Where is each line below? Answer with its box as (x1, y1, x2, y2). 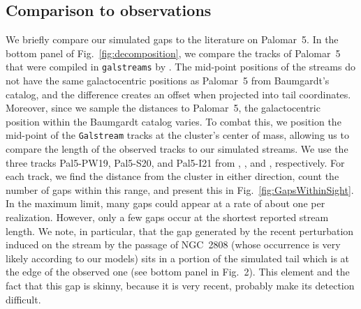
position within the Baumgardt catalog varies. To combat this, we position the (6, 114, 341, 128)
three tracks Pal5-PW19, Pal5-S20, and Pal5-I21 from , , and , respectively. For (6, 155, 345, 169)
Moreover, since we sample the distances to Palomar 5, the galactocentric (6, 100, 321, 115)
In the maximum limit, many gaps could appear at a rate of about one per (6, 196, 325, 211)
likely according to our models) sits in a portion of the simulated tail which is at (6, 250, 350, 265)
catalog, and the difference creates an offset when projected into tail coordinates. (6, 86, 351, 101)
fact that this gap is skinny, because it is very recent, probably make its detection (6, 278, 355, 293)
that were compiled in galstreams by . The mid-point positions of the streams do (6, 59, 355, 74)
